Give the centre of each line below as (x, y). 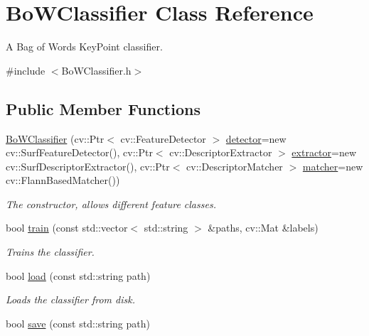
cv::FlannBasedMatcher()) (63, 180)
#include (26, 70)
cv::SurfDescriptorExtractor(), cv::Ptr (88, 166)
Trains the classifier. (50, 252)
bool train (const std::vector (67, 228)
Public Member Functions (103, 108)
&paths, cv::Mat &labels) (263, 228)
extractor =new (324, 152)
